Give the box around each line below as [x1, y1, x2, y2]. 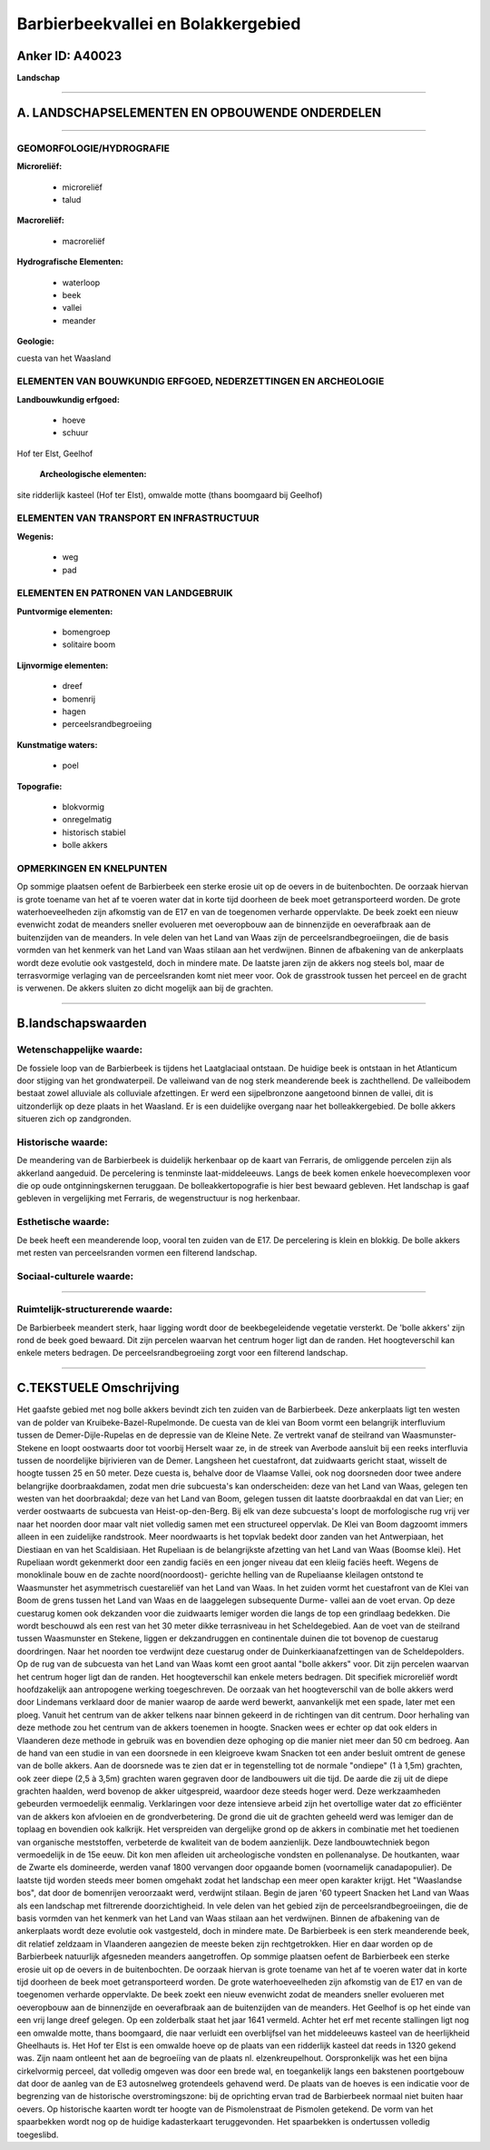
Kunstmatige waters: [16, 739, 98, 750]
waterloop [62, 277, 101, 288]
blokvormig [62, 801, 104, 812]
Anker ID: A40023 [16, 48, 122, 64]
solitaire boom [62, 639, 116, 650]
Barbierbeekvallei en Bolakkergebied [16, 14, 301, 34]
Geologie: [16, 336, 54, 347]
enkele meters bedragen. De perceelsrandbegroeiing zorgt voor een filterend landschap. [16, 1348, 348, 1359]
